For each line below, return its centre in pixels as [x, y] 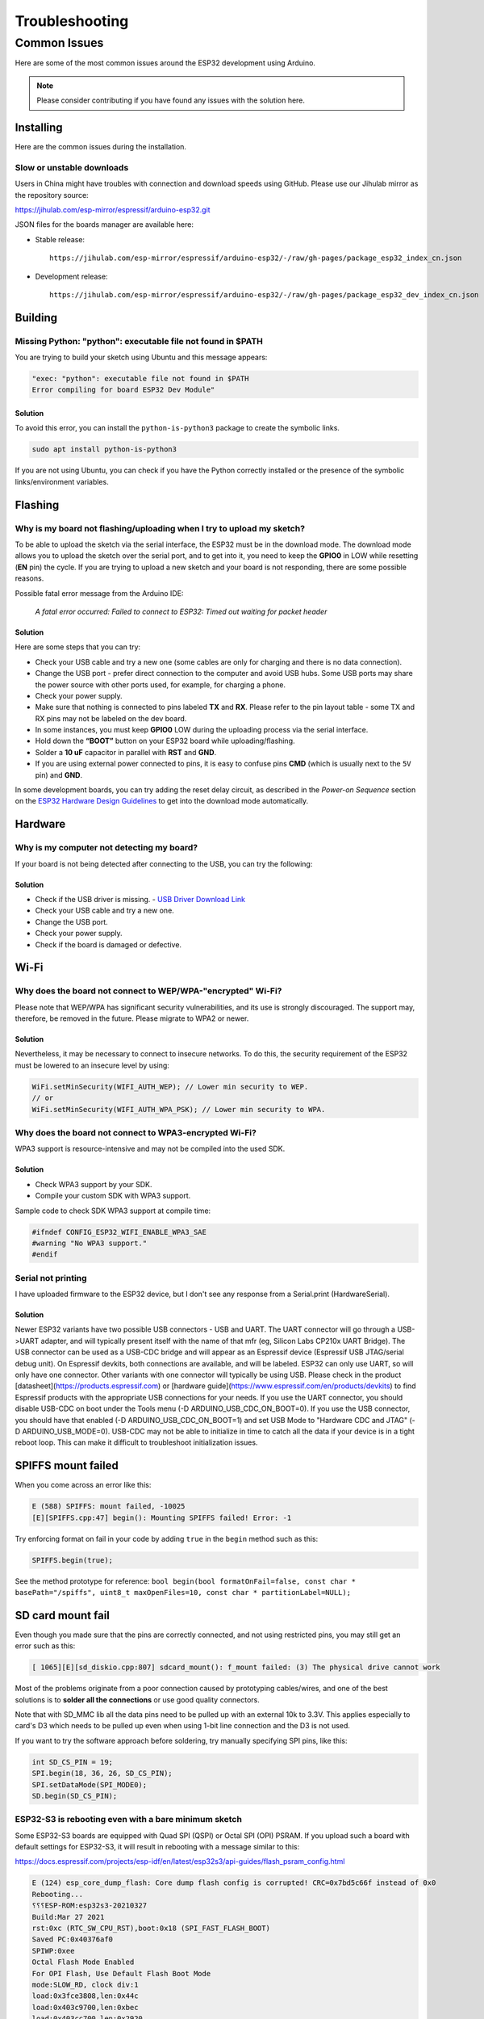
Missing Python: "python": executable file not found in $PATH [139, 341]
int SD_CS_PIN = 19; [72, 1762]
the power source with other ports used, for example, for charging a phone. [161, 684]
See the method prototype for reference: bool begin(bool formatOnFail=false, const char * [186, 1581]
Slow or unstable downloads [72, 167]
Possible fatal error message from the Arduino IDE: [99, 593]
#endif [45, 1255]
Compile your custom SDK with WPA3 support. [113, 1196]
